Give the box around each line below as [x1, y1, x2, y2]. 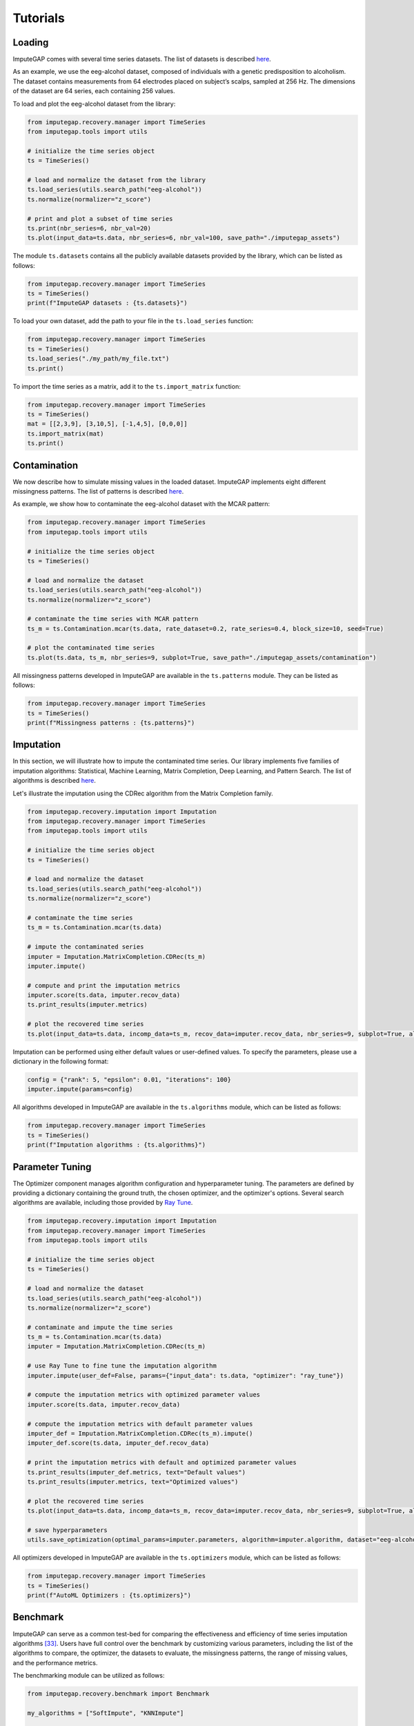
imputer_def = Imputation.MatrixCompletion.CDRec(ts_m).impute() [27, 1429, 253, 1437]
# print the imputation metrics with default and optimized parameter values [27, 1459, 297, 1466]
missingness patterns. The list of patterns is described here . [12, 487, 184, 495]
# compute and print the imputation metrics [27, 981, 181, 989]
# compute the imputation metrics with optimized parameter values [27, 1391, 261, 1399]
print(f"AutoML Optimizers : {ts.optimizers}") [27, 1591, 191, 1600]
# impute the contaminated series [27, 943, 144, 951]
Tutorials [12, 10, 65, 26]
